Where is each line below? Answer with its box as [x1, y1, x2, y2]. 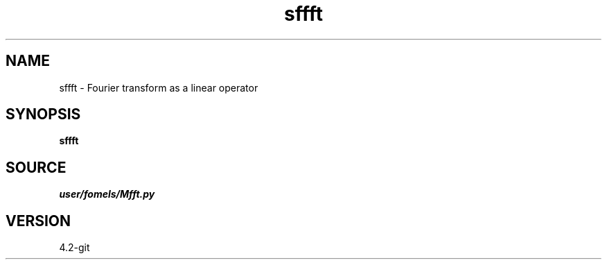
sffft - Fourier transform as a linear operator [59, 81, 258, 94]
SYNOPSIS [6, 105, 81, 123]
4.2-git [59, 241, 90, 254]
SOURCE [6, 158, 67, 176]
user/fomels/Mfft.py [59, 188, 155, 200]
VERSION [6, 212, 71, 230]
